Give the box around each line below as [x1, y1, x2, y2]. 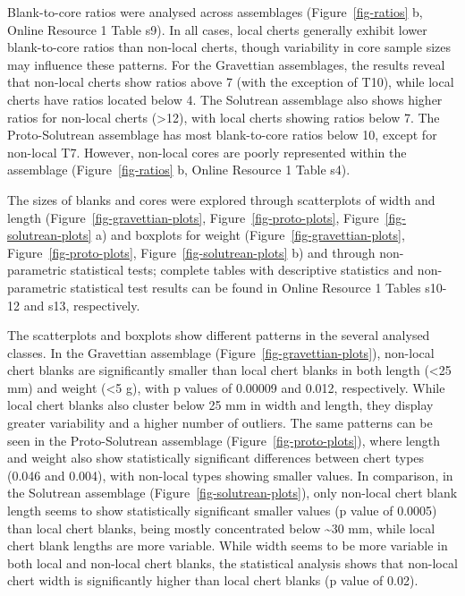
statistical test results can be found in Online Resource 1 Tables [70, 277, 421, 296]
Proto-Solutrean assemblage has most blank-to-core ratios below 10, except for [7, 125, 437, 144]
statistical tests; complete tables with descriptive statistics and [70, 260, 414, 279]
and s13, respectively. [23, 295, 140, 314]
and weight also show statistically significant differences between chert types [7, 448, 425, 467]
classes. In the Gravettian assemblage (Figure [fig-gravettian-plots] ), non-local [7, 343, 435, 362]
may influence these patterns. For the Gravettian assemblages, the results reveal [7, 55, 445, 73]
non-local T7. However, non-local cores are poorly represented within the [7, 142, 407, 161]
